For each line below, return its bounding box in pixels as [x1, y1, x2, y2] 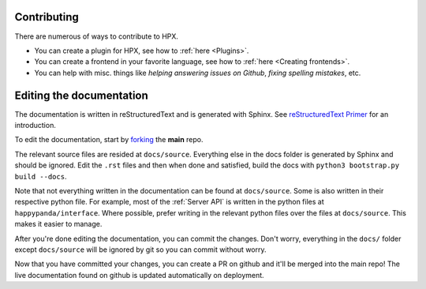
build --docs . [14, 171, 67, 181]
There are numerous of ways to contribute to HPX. [14, 32, 179, 41]
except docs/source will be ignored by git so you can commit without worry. [14, 245, 267, 254]
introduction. [14, 120, 57, 129]
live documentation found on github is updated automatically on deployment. [14, 270, 264, 280]
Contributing [14, 10, 79, 24]
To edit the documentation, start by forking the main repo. [14, 135, 204, 144]
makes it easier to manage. [14, 220, 103, 229]
